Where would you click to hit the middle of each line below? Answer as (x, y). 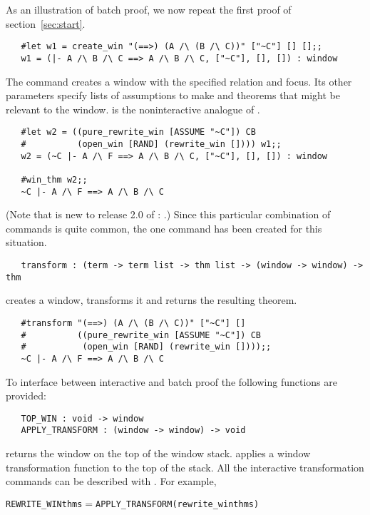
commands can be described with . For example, (111, 481)
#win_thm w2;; (54, 179)
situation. (26, 242)
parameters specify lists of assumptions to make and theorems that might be (173, 95)
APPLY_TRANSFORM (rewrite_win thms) (178, 504)
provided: (26, 396)
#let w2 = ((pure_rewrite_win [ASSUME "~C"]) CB (138, 132)
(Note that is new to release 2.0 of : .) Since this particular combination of (168, 214)
